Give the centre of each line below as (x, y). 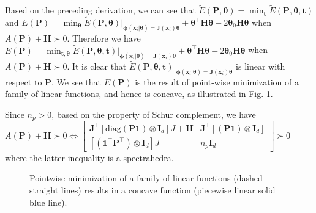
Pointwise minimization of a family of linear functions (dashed (146, 178)
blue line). (48, 202)
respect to (24, 81)
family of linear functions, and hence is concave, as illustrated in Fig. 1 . (139, 94)
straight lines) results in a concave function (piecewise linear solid (152, 190)
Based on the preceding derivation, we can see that (100, 10)
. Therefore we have (104, 38)
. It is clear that (97, 66)
